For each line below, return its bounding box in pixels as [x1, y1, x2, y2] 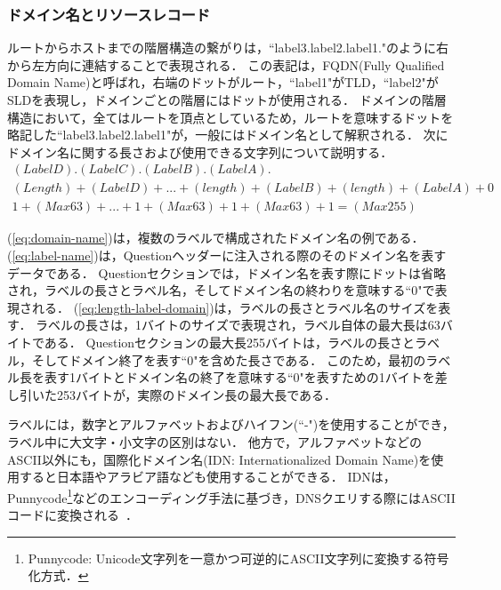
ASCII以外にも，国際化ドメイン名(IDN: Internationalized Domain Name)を [7, 450, 432, 468]
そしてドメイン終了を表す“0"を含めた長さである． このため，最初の [31, 350, 426, 369]
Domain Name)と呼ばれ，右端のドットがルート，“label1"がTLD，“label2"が [7, 73, 439, 92]
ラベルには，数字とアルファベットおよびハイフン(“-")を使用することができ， [7, 415, 455, 434]
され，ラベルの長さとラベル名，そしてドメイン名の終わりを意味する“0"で [7, 281, 435, 299]
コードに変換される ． [7, 506, 138, 524]
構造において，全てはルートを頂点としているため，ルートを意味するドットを [7, 108, 454, 126]
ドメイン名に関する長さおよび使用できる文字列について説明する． [7, 142, 393, 161]
